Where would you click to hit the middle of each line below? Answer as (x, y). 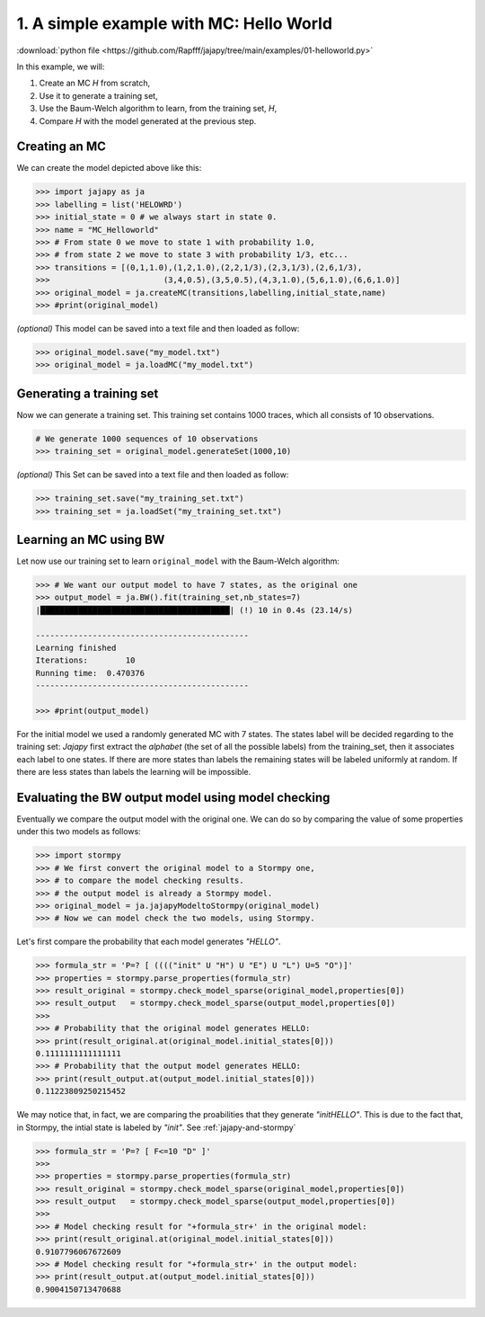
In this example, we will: (61, 67)
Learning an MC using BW (91, 539)
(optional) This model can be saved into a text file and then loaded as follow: (158, 328)
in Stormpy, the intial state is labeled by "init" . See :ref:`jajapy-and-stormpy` (156, 1127)
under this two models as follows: (79, 832)
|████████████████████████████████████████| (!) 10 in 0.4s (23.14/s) (194, 610)
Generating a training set (88, 393)
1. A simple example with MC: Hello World (174, 23)
